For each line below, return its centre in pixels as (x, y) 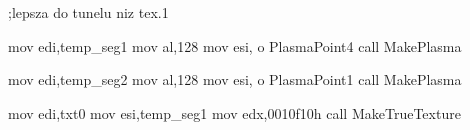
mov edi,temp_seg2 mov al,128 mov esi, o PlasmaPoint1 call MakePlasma (235, 79)
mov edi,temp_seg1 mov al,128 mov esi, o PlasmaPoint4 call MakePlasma (235, 45)
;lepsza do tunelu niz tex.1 (88, 12)
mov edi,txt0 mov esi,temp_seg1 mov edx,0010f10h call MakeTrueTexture (234, 112)
